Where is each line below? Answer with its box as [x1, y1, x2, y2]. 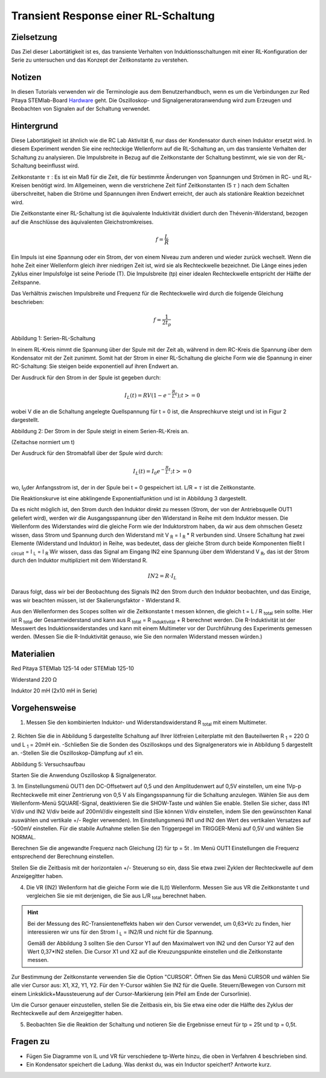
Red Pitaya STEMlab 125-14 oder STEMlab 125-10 [11, 665, 134, 672]
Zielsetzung [11, 32, 57, 42]
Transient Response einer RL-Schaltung [11, 9, 215, 22]
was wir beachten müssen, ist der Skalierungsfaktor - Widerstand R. [11, 596, 181, 604]
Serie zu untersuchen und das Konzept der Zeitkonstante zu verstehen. [11, 56, 189, 63]
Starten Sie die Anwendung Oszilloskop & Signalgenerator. [11, 771, 157, 779]
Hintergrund [11, 121, 59, 131]
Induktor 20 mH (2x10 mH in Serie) [11, 687, 98, 694]
